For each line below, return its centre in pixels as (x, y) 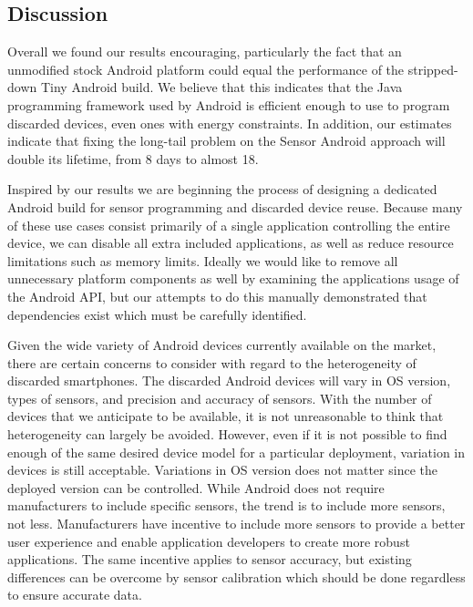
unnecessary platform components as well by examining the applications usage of (233, 278)
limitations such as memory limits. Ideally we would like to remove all (203, 260)
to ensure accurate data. (75, 595)
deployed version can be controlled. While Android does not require (196, 487)
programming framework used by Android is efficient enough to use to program (229, 104)
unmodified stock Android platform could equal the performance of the (206, 69)
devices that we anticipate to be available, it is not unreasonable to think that (226, 416)
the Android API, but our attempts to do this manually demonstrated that (217, 296)
